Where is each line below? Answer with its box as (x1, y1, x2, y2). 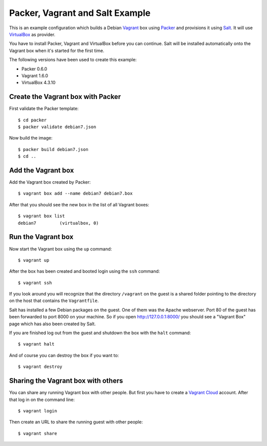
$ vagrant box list (18, 213, 65, 219)
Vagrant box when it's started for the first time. (9, 48, 105, 53)
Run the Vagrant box (9, 233, 74, 241)
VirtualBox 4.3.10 (21, 80, 56, 86)
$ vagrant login (18, 408, 57, 413)
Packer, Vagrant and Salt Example (9, 7, 151, 18)
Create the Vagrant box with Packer (9, 93, 121, 101)
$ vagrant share (18, 431, 57, 436)
